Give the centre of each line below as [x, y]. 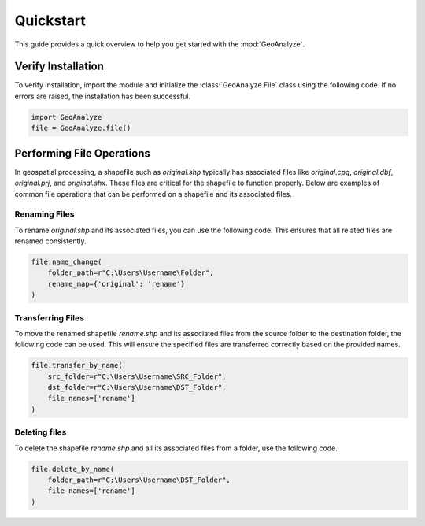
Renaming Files [44, 214]
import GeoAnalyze [67, 117]
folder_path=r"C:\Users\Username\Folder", [131, 273]
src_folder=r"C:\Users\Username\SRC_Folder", [137, 376]
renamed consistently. [50, 241]
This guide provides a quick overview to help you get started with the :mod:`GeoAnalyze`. [159, 44]
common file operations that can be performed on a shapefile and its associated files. [153, 194]
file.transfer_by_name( [77, 365]
